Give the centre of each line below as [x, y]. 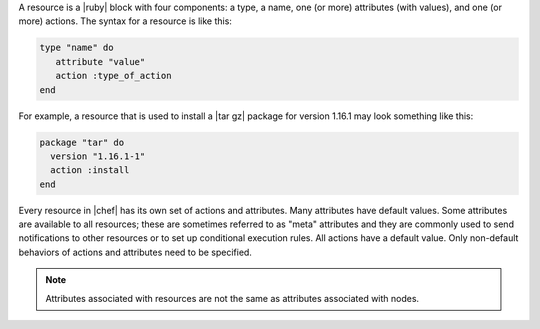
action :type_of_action [113, 76]
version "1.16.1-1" [98, 156]
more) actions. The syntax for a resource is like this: [125, 21]
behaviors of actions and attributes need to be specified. [135, 252]
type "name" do [76, 48]
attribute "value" [100, 61]
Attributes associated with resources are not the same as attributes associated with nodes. [232, 298]
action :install [90, 170]
